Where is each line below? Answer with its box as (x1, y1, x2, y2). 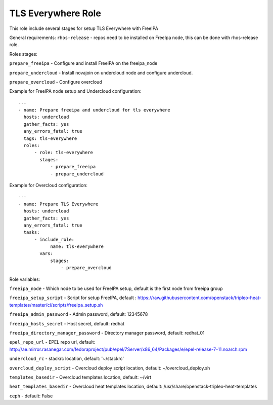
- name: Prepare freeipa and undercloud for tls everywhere (18, 107, 170, 113)
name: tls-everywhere (50, 244, 104, 249)
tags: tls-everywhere (23, 135, 77, 141)
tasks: (23, 230, 40, 235)
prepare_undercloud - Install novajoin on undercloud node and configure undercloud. (9, 69, 193, 76)
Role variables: (9, 276, 40, 282)
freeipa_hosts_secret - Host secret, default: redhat (9, 320, 125, 326)
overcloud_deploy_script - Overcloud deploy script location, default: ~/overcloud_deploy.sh (9, 365, 210, 371)
